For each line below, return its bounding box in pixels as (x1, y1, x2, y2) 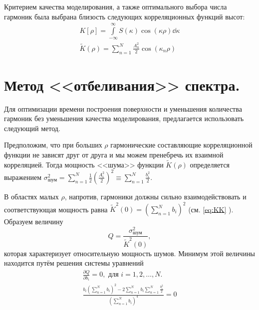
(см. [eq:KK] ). (188, 204, 234, 214)
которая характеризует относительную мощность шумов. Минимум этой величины (4, 248, 256, 258)
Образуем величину (4, 216, 63, 227)
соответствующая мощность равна (4, 204, 108, 214)
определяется (190, 159, 230, 169)
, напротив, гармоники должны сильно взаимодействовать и (64, 191, 247, 201)
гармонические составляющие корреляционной (110, 140, 253, 150)
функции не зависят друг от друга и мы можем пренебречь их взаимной (4, 150, 224, 160)
